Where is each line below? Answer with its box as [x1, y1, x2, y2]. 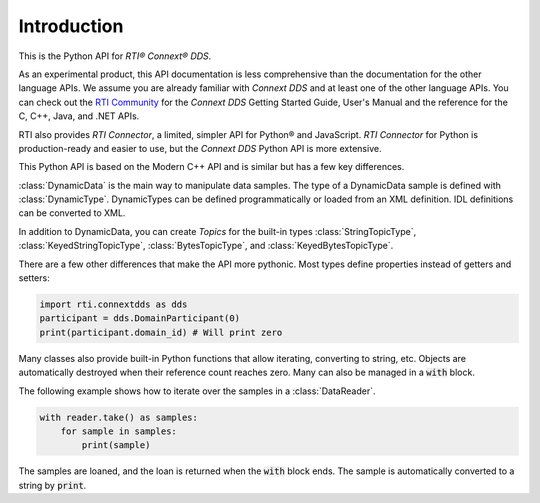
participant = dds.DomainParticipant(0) [39, 313, 240, 324]
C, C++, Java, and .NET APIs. [18, 110, 140, 122]
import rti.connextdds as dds [39, 299, 188, 310]
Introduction [18, 15, 124, 37]
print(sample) [81, 440, 151, 451]
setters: [18, 272, 50, 284]
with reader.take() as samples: [39, 411, 199, 423]
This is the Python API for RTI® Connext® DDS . [18, 50, 212, 62]
